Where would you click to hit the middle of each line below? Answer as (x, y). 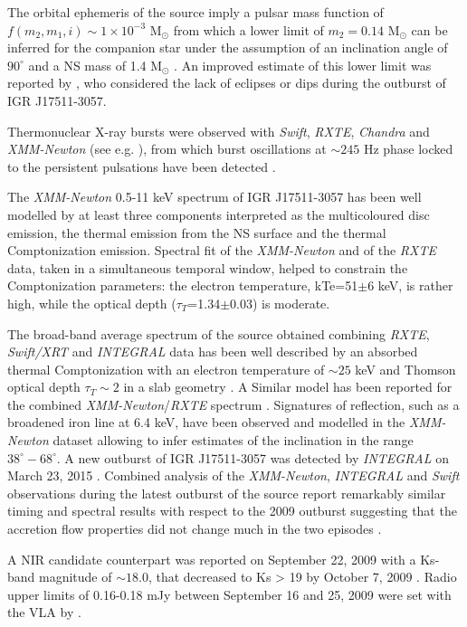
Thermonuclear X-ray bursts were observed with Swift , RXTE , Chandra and (219, 131)
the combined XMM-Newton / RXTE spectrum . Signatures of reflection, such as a (233, 404)
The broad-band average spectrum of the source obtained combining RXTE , (219, 333)
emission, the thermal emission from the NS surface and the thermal (197, 232)
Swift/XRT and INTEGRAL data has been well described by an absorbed (213, 351)
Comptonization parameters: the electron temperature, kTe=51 (183, 285)
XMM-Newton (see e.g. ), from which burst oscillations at (167, 149)
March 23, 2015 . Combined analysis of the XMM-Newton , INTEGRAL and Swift (233, 475)
